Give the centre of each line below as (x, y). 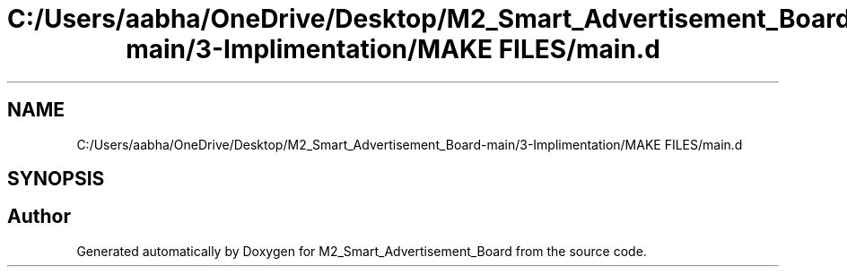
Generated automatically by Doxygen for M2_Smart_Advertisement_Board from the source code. (362, 251)
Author (39, 217)
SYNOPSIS (56, 179)
